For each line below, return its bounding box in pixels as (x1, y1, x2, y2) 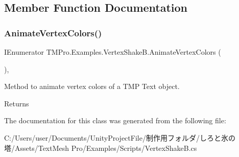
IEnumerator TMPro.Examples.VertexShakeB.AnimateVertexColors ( (4, 47, 221, 57)
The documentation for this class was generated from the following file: (4, 115, 226, 126)
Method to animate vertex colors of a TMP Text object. (4, 81, 180, 92)
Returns (4, 98, 29, 108)
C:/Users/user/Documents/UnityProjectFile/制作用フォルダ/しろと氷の (4, 132, 235, 143)
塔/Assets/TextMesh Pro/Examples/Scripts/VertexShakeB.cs (4, 142, 197, 153)
